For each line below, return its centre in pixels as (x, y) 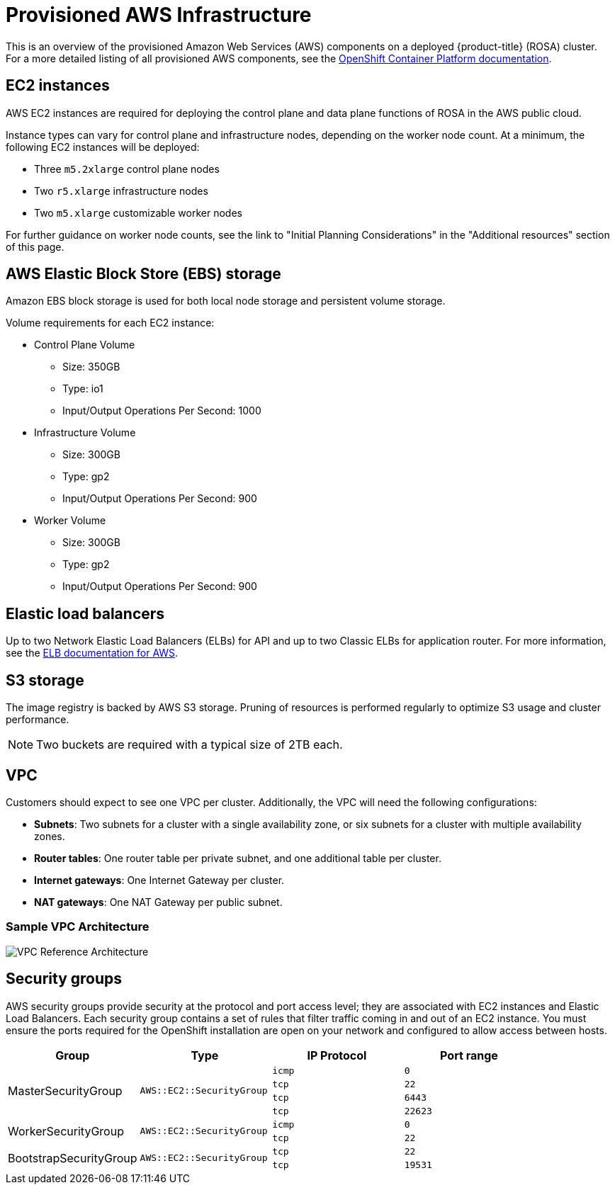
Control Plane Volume (85, 345)
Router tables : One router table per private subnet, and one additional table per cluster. (238, 858)
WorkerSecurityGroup (66, 1131)
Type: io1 (83, 389)
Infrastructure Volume (85, 433)
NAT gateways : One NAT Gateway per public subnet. (158, 902)
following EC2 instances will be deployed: (103, 147)
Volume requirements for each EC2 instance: (110, 323)
